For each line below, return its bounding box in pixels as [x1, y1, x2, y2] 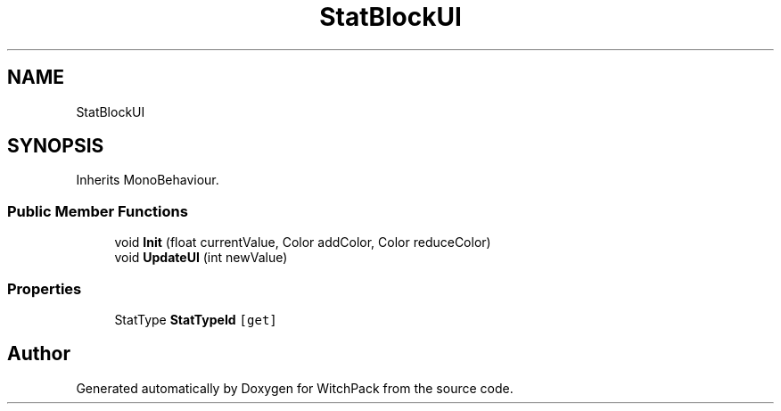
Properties [7, 279, 82, 298]
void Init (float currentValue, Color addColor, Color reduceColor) [114, 234, 491, 251]
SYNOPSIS [7, 135, 104, 158]
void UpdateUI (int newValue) [114, 250, 288, 266]
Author [7, 342, 70, 366]
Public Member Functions [7, 201, 188, 220]
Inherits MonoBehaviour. [76, 172, 219, 188]
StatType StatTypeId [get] [114, 311, 277, 327]
